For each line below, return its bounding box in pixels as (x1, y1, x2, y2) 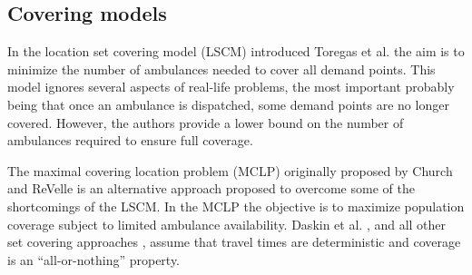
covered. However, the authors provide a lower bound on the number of (7, 113, 404, 132)
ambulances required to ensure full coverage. (7, 131, 253, 150)
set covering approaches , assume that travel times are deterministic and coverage (7, 232, 461, 251)
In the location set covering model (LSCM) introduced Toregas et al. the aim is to (7, 42, 465, 61)
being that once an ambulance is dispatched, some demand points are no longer (7, 94, 449, 113)
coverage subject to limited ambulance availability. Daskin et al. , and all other (7, 214, 447, 233)
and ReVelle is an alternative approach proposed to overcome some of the (7, 179, 415, 198)
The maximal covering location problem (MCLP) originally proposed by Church (7, 161, 453, 180)
